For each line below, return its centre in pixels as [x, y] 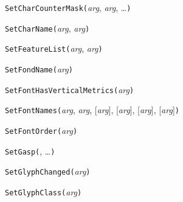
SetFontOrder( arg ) [41, 130]
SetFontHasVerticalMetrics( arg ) [70, 89]
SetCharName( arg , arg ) [47, 28]
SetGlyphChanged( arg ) [48, 171]
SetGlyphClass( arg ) [43, 191]
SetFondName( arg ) [39, 68]
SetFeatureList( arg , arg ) [54, 48]
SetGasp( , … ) [30, 151]
